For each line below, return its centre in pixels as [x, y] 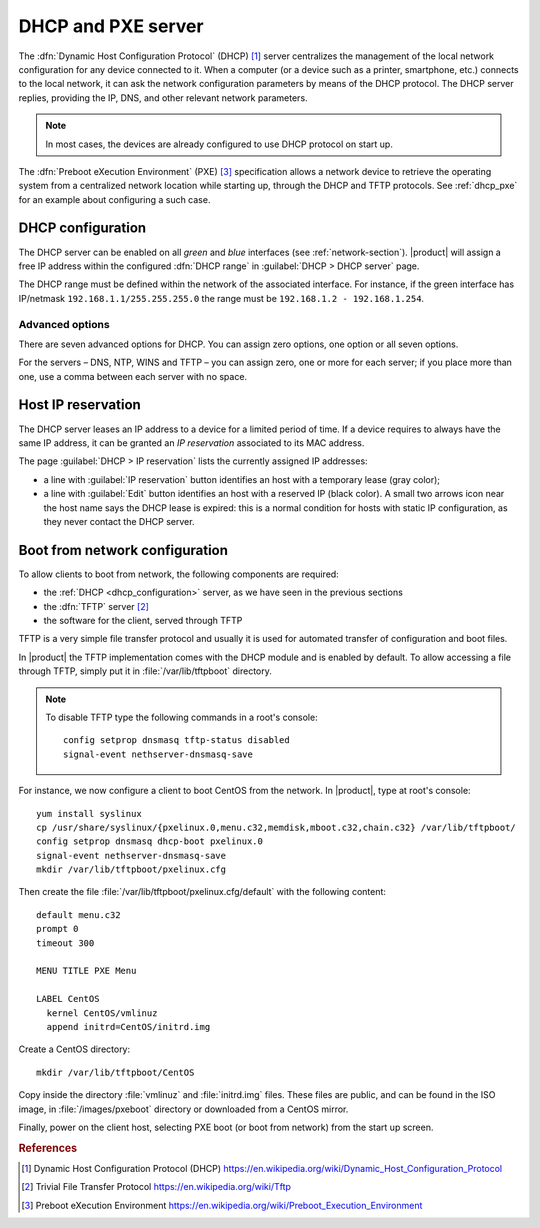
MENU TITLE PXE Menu [86, 971]
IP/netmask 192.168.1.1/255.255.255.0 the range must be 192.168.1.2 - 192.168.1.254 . [221, 298]
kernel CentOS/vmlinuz [102, 1013]
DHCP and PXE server [111, 26]
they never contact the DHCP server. [119, 521]
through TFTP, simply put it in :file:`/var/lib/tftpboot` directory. [145, 671]
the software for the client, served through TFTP [143, 620]
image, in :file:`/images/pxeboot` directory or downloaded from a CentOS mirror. [183, 1109]
